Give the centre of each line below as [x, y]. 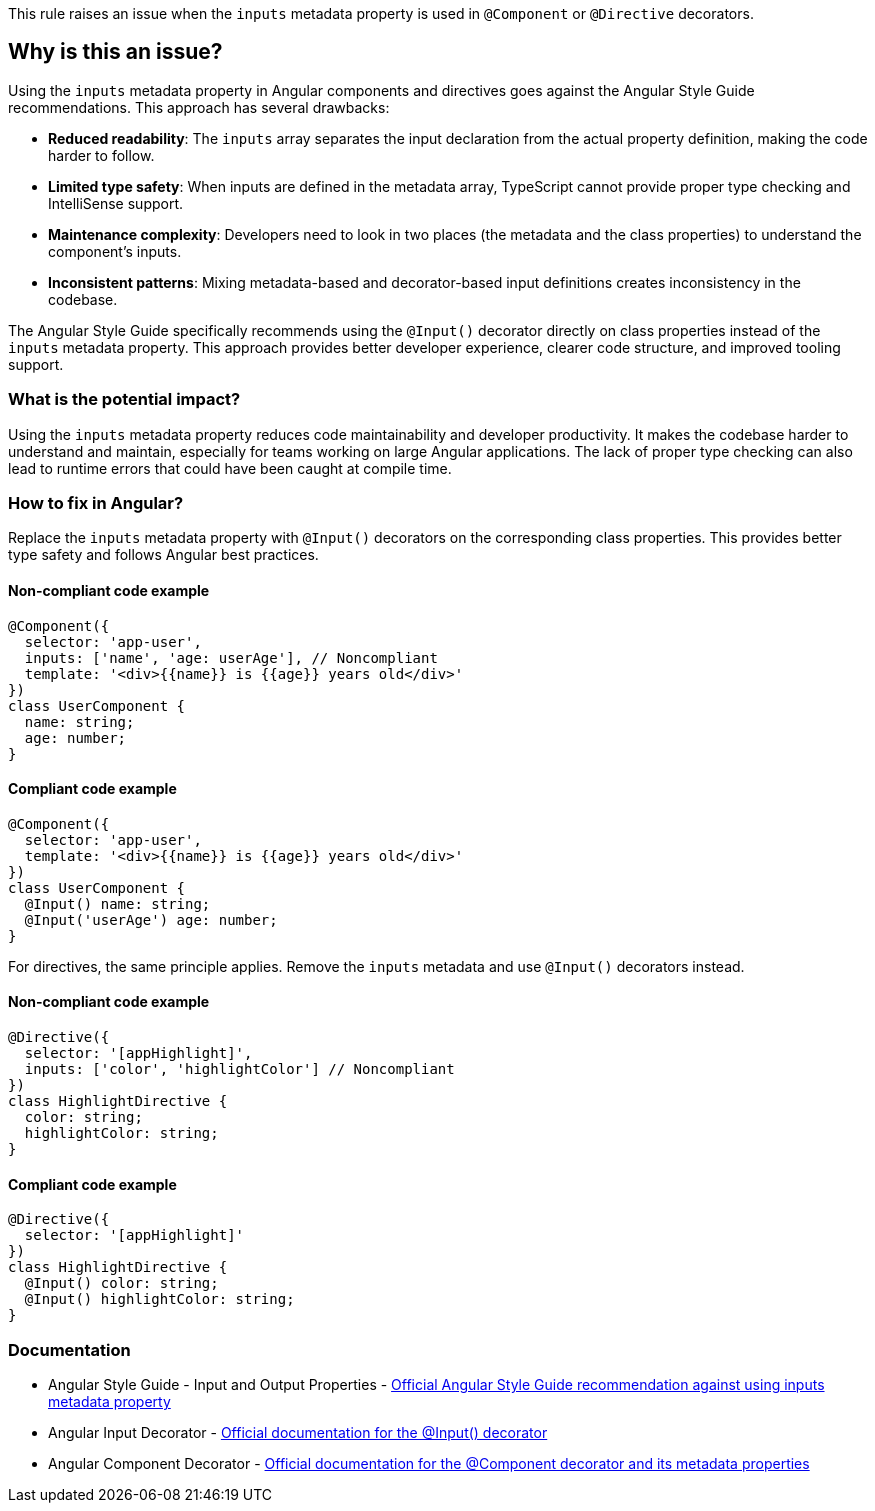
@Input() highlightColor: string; [159, 1299]
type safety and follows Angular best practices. [163, 555]
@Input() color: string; [121, 1283]
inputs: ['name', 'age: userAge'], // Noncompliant [231, 657]
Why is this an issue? [115, 52]
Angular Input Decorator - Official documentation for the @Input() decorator [298, 1432]
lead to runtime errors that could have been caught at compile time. [230, 468]
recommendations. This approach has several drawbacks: [199, 107]
